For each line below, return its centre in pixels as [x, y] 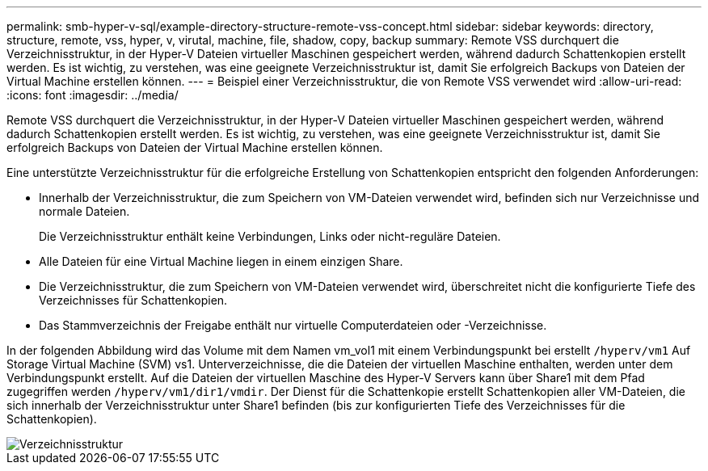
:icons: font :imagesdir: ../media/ [93, 95]
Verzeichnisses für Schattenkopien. [133, 300]
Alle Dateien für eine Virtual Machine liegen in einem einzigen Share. [221, 261]
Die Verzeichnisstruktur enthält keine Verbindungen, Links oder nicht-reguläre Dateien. [270, 236]
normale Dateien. [84, 211]
